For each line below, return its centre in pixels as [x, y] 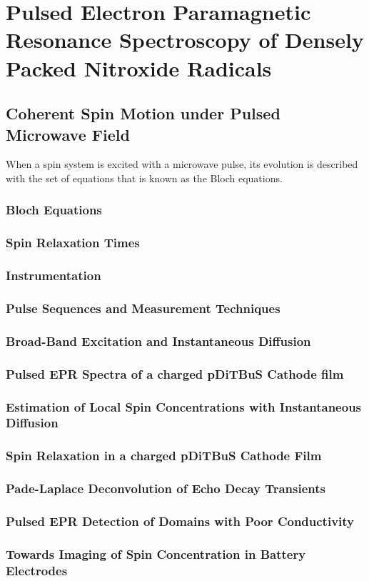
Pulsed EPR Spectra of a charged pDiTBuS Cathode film [175, 373]
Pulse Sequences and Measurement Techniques [143, 308]
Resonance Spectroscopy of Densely [185, 40]
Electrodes [37, 570]
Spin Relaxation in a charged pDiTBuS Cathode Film [164, 456]
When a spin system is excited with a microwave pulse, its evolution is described [182, 164]
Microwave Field [68, 134]
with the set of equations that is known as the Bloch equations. [144, 178]
